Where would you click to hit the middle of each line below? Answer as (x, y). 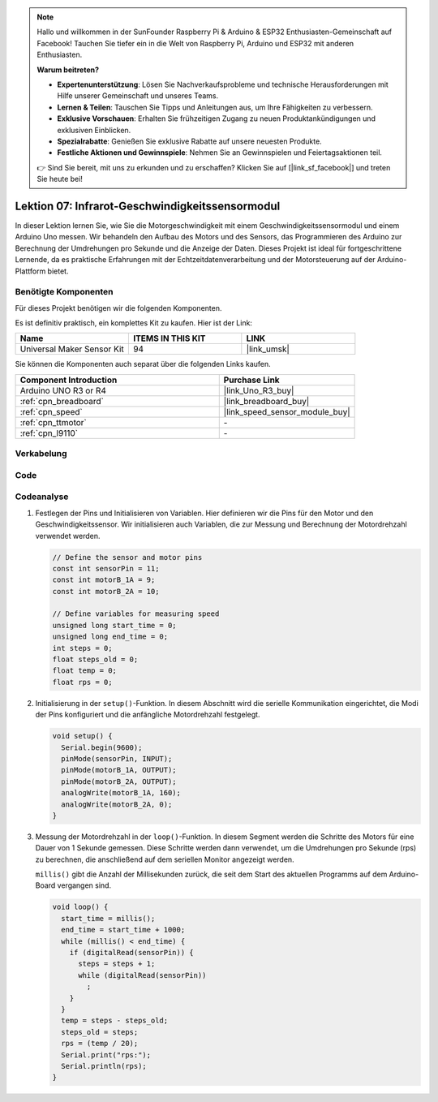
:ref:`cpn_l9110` (49, 433)
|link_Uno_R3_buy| (259, 390)
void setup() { (82, 736)
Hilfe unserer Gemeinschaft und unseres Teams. (138, 96)
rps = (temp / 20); (100, 1044)
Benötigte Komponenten (64, 292)
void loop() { (80, 907)
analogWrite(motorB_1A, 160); (121, 793)
